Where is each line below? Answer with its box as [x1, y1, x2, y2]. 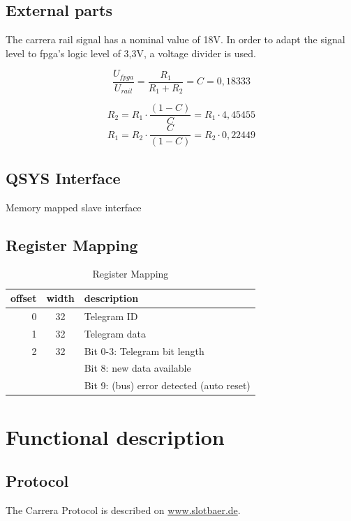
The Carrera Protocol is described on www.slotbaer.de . [6, 502, 241, 517]
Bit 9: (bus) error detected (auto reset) [84, 378, 251, 393]
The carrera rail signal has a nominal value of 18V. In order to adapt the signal [6, 32, 345, 47]
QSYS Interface [6, 167, 121, 188]
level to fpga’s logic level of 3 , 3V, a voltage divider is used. [6, 45, 256, 60]
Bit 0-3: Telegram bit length [84, 343, 204, 358]
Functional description [6, 422, 225, 451]
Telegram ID [84, 308, 138, 323]
